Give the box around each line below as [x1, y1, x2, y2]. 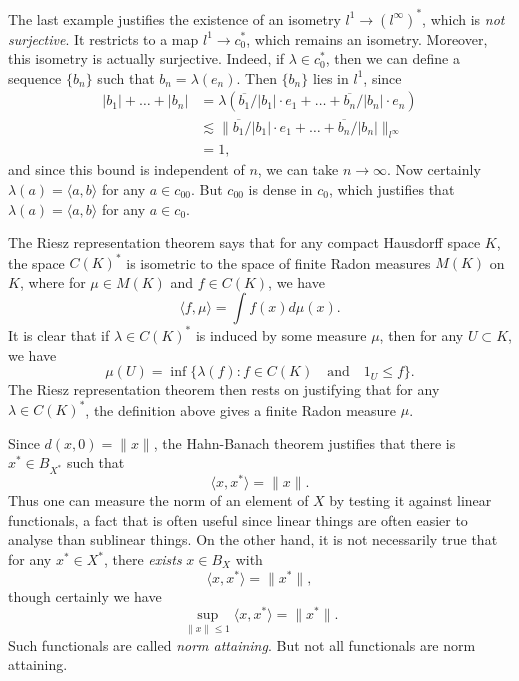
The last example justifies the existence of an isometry [8, 8, 341, 29]
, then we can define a [325, 48, 460, 69]
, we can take [257, 159, 339, 180]
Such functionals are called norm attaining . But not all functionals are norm [8, 634, 476, 655]
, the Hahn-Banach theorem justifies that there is [153, 432, 456, 453]
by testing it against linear [329, 490, 492, 511]
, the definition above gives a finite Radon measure [85, 399, 397, 420]
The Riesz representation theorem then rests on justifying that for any [8, 379, 440, 400]
